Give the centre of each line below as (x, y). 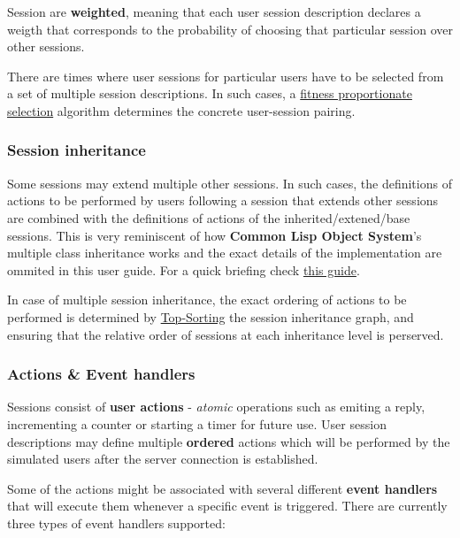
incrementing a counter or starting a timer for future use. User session (197, 423)
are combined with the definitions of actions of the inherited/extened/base (209, 217)
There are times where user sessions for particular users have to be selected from (226, 76)
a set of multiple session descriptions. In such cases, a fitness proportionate (210, 93)
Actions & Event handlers (101, 374)
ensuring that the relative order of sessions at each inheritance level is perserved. (226, 334)
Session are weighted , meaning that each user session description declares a (214, 12)
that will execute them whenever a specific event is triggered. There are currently (227, 506)
